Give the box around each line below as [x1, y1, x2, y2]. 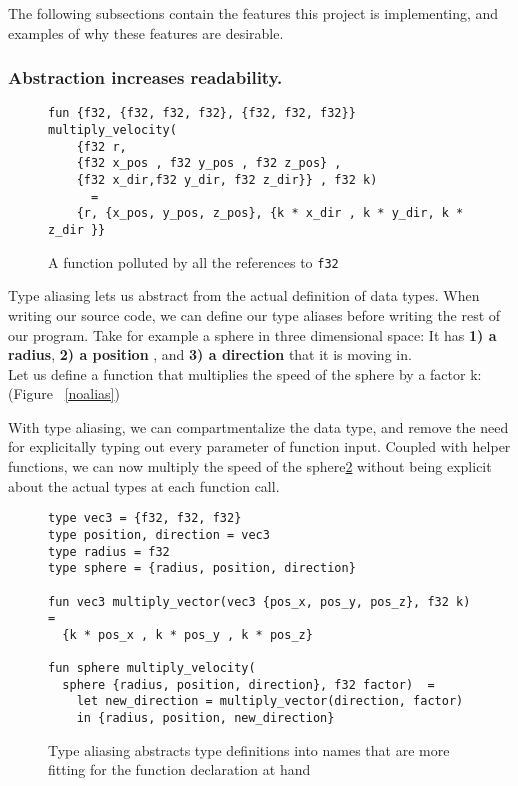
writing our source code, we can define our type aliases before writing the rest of [8, 304, 501, 325]
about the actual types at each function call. [8, 475, 280, 496]
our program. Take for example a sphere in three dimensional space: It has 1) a [8, 324, 497, 345]
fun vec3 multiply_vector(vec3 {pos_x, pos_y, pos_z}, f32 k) [48, 594, 471, 609]
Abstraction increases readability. [8, 65, 283, 90]
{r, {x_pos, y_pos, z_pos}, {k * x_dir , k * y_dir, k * [76, 206, 464, 221]
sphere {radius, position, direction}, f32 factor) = [62, 677, 435, 692]
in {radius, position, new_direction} [76, 711, 335, 726]
